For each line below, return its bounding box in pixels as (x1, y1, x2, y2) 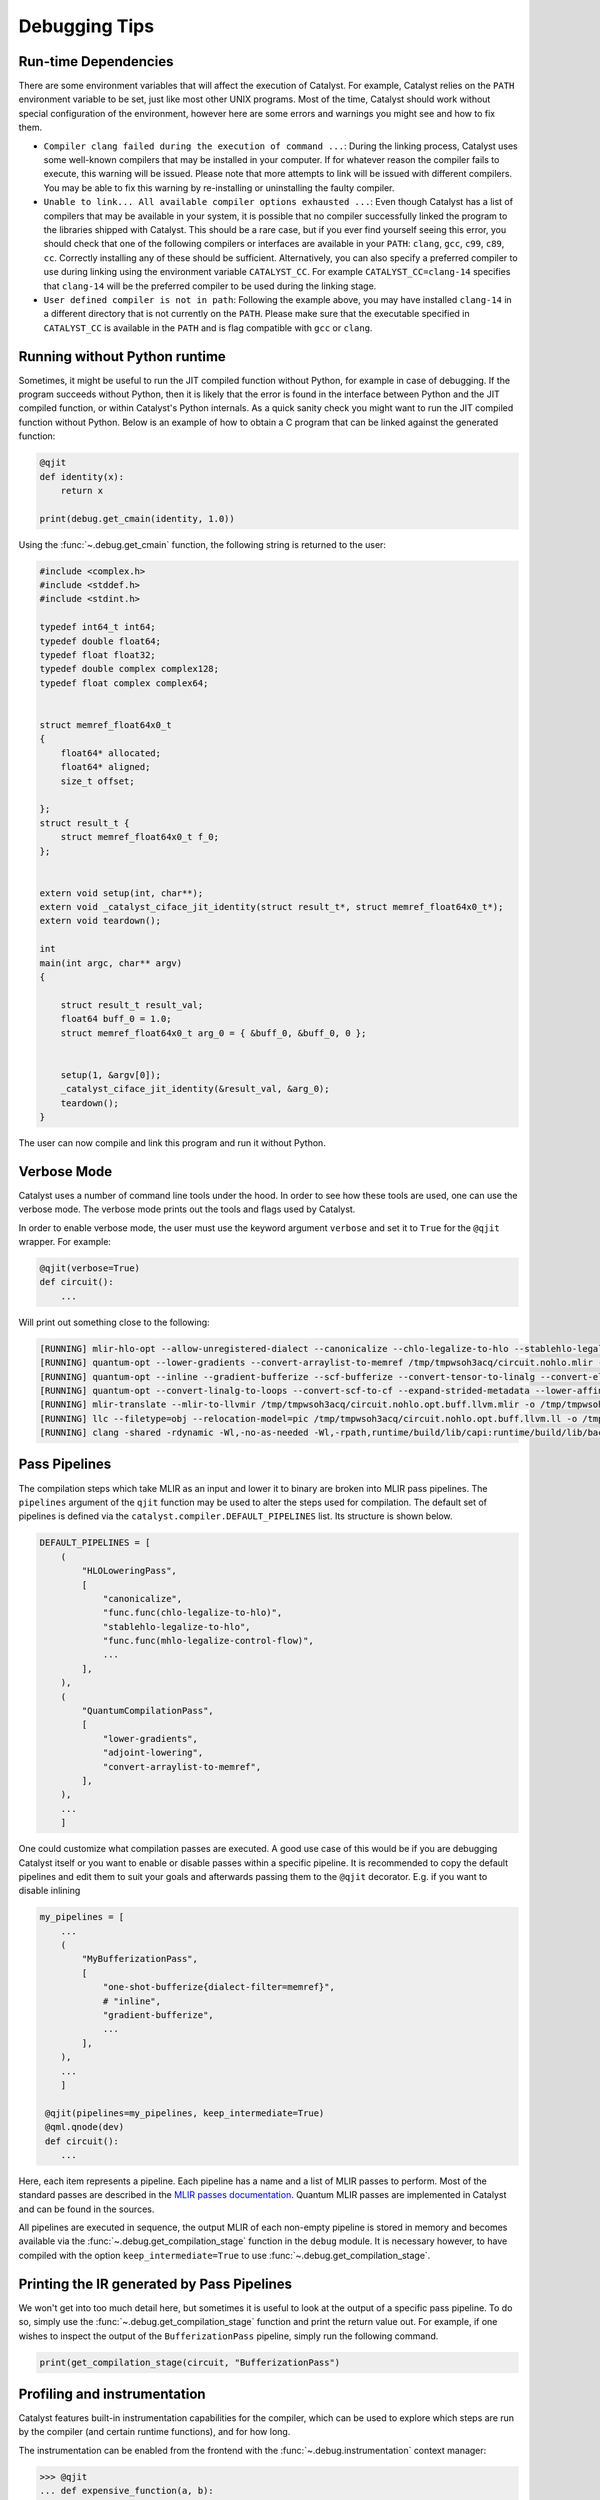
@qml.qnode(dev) (45, 2121, 125, 2133)
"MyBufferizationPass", (81, 1953, 199, 1965)
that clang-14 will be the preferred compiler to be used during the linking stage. (43, 280, 377, 292)
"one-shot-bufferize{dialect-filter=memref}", (102, 1981, 335, 1993)
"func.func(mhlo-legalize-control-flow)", (102, 1635, 314, 1647)
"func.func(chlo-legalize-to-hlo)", (102, 1607, 283, 1619)
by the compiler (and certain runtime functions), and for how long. (18, 2426, 291, 2438)
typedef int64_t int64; (39, 621, 157, 633)
